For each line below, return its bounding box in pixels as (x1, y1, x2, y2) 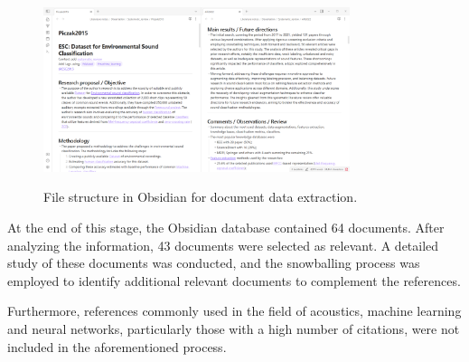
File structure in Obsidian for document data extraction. (43, 187, 358, 206)
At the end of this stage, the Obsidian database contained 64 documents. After (7, 218, 445, 237)
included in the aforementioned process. (7, 337, 227, 356)
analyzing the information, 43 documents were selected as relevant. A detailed (7, 235, 439, 254)
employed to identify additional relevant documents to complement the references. (7, 271, 461, 290)
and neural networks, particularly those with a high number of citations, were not (7, 319, 460, 338)
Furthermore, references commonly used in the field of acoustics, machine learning (7, 301, 462, 320)
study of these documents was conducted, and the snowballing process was (7, 253, 420, 272)
